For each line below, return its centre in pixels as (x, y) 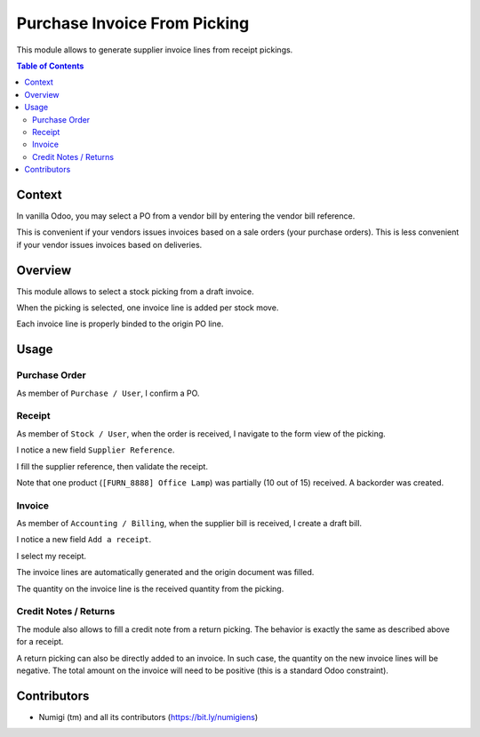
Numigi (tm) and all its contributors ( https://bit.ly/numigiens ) (148, 717)
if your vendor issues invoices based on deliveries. (109, 244)
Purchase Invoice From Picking (133, 23)
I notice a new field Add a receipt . (84, 540)
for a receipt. (40, 642)
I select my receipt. (52, 556)
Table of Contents (50, 66)
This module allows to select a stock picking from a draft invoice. (136, 291)
